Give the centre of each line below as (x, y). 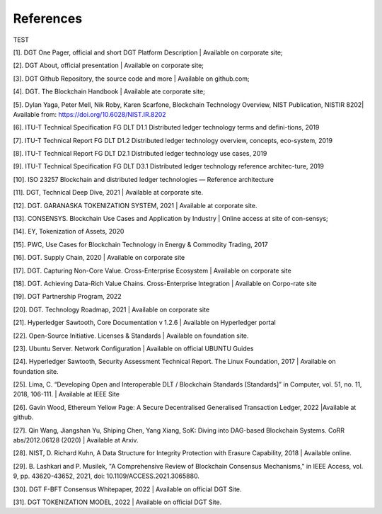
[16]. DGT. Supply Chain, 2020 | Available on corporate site (99, 258)
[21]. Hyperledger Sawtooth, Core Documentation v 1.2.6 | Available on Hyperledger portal (144, 323)
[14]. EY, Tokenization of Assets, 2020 (69, 232)
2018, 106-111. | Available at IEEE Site (66, 394)
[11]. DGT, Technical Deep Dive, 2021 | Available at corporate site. (108, 193)
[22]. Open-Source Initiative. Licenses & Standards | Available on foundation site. (131, 336)
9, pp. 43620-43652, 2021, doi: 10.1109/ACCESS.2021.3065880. (106, 476)
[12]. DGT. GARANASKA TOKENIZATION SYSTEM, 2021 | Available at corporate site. (135, 205)
